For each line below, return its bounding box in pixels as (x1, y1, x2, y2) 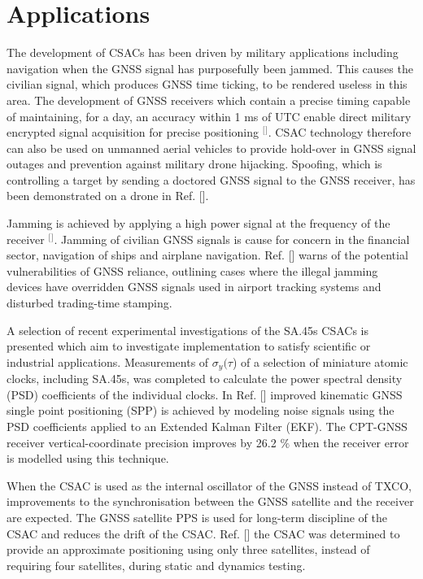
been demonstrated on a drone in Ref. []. (7, 187, 209, 204)
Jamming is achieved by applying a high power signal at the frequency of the (7, 215, 390, 232)
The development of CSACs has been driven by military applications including (7, 44, 399, 61)
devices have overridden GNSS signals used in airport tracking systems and (7, 278, 382, 295)
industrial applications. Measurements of (7, 353, 209, 370)
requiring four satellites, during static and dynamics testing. (7, 556, 306, 573)
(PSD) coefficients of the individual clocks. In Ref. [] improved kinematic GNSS (7, 385, 403, 403)
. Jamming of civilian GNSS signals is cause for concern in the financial (54, 230, 410, 247)
